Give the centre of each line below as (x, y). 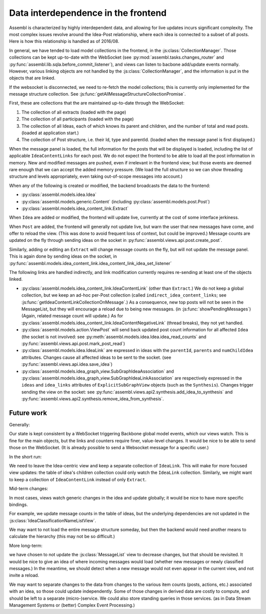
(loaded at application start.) (50, 133)
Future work (28, 413)
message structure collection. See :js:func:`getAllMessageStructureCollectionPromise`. (98, 94)
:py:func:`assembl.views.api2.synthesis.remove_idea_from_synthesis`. (93, 399)
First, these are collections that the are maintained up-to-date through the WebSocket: (97, 103)
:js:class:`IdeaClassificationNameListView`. (52, 520)
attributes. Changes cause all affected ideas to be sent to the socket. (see (96, 357)
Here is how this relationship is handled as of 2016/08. (64, 41)
